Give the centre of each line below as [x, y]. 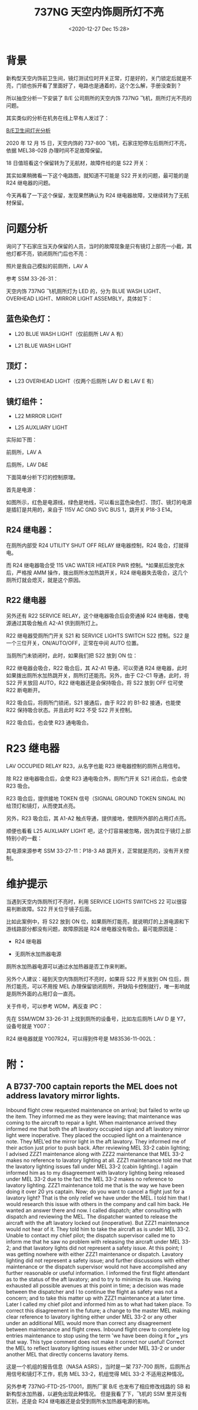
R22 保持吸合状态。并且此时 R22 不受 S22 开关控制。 [71, 710]
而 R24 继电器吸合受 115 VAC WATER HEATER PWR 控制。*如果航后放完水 [95, 565]
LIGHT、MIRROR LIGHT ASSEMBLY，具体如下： [94, 298]
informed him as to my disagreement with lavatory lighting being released [95, 1172]
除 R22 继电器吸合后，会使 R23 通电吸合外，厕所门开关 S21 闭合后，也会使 [97, 778]
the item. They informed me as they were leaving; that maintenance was [94, 1116]
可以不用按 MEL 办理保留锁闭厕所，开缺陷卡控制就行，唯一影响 [108, 986]
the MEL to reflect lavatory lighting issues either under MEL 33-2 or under [96, 1348]
